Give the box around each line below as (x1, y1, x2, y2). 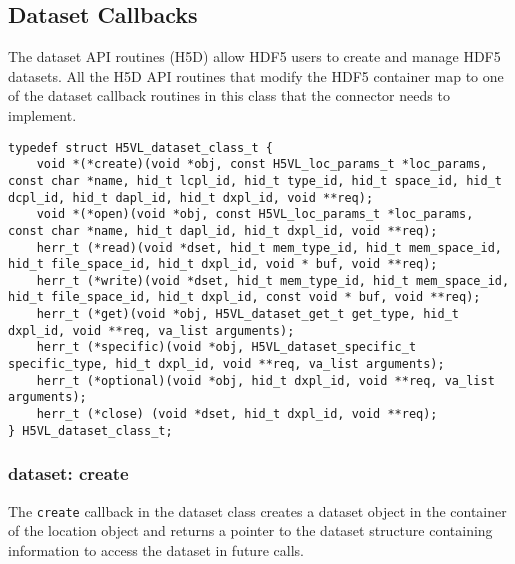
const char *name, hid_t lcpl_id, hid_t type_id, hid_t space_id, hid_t (8, 173, 502, 188)
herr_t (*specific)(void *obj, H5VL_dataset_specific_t (36, 340, 417, 355)
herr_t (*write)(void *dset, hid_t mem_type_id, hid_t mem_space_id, (36, 273, 510, 288)
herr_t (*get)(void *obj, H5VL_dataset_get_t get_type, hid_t (36, 307, 460, 322)
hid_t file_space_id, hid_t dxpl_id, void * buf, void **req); (8, 257, 438, 272)
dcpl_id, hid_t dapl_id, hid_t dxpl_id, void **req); (8, 190, 374, 205)
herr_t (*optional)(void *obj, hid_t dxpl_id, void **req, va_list (36, 373, 495, 388)
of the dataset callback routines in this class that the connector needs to (8, 85, 450, 106)
